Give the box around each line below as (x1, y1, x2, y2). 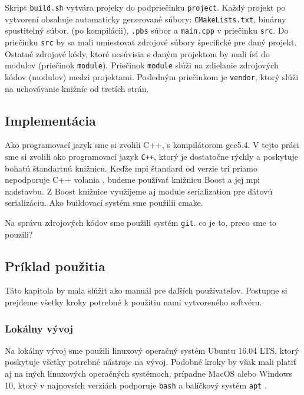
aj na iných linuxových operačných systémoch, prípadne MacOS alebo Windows (5, 367, 293, 379)
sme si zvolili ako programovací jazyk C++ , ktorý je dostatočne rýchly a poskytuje (5, 150, 298, 162)
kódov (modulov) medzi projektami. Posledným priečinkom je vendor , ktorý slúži (5, 70, 299, 83)
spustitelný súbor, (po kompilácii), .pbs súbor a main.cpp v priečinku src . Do (5, 24, 289, 37)
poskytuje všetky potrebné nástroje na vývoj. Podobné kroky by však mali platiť (5, 355, 296, 368)
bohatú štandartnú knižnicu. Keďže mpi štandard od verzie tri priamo (5, 162, 257, 174)
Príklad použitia (5, 256, 105, 275)
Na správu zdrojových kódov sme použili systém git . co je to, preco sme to (5, 216, 276, 228)
